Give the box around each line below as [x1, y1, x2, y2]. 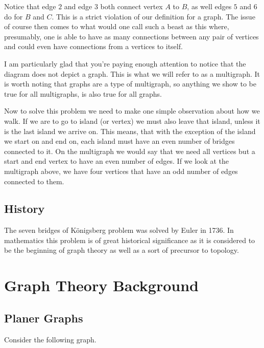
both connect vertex [100, 1, 163, 11]
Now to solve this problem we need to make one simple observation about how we [4, 105, 260, 116]
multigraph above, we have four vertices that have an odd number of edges [4, 165, 238, 176]
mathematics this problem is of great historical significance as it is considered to [4, 234, 255, 245]
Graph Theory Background [4, 275, 199, 296]
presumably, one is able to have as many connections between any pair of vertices [4, 31, 259, 41]
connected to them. [4, 176, 64, 186]
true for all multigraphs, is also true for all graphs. [4, 88, 162, 99]
